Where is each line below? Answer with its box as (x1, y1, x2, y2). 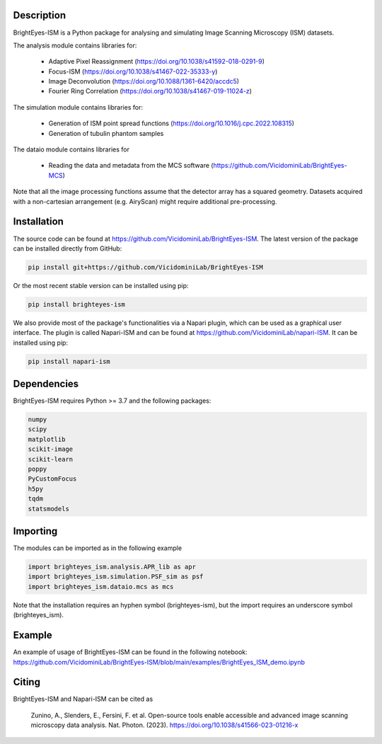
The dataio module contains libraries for (13, 145, 130, 154)
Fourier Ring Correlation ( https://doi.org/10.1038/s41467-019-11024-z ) (48, 87, 253, 96)
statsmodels (28, 505, 70, 513)
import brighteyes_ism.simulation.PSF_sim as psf (28, 573, 204, 580)
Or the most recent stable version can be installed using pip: (13, 281, 189, 290)
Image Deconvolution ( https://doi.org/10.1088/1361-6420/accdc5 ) (48, 77, 240, 86)
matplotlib (28, 435, 66, 443)
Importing (13, 525, 58, 537)
